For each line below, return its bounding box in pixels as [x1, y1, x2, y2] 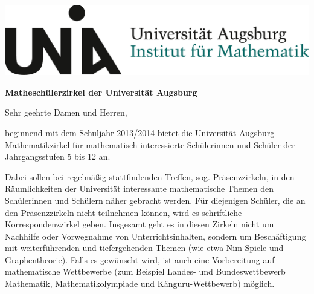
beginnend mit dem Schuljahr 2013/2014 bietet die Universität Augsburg [5, 126, 275, 139]
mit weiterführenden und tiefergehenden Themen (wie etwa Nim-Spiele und [5, 241, 284, 254]
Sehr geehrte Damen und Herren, [5, 106, 127, 119]
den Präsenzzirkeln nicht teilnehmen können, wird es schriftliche [5, 206, 242, 218]
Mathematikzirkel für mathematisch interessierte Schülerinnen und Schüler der [5, 138, 295, 151]
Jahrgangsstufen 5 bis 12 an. [5, 150, 111, 163]
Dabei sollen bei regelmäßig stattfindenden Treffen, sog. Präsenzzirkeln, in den [5, 170, 295, 183]
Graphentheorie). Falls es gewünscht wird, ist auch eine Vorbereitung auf [5, 253, 275, 266]
